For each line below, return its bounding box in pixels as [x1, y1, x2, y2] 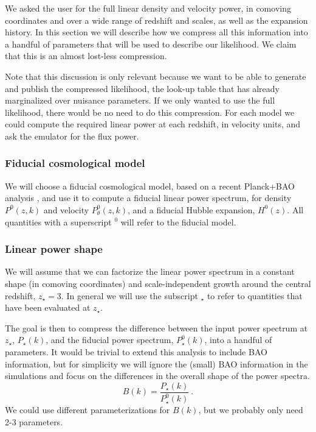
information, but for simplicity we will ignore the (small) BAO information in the [5, 357, 308, 370]
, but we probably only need [198, 403, 303, 416]
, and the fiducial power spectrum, [46, 333, 174, 346]
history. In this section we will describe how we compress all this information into [5, 26, 308, 38]
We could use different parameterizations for [5, 403, 170, 416]
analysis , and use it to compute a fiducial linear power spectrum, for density [5, 191, 292, 204]
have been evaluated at [5, 301, 91, 314]
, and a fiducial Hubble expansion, [128, 203, 255, 216]
